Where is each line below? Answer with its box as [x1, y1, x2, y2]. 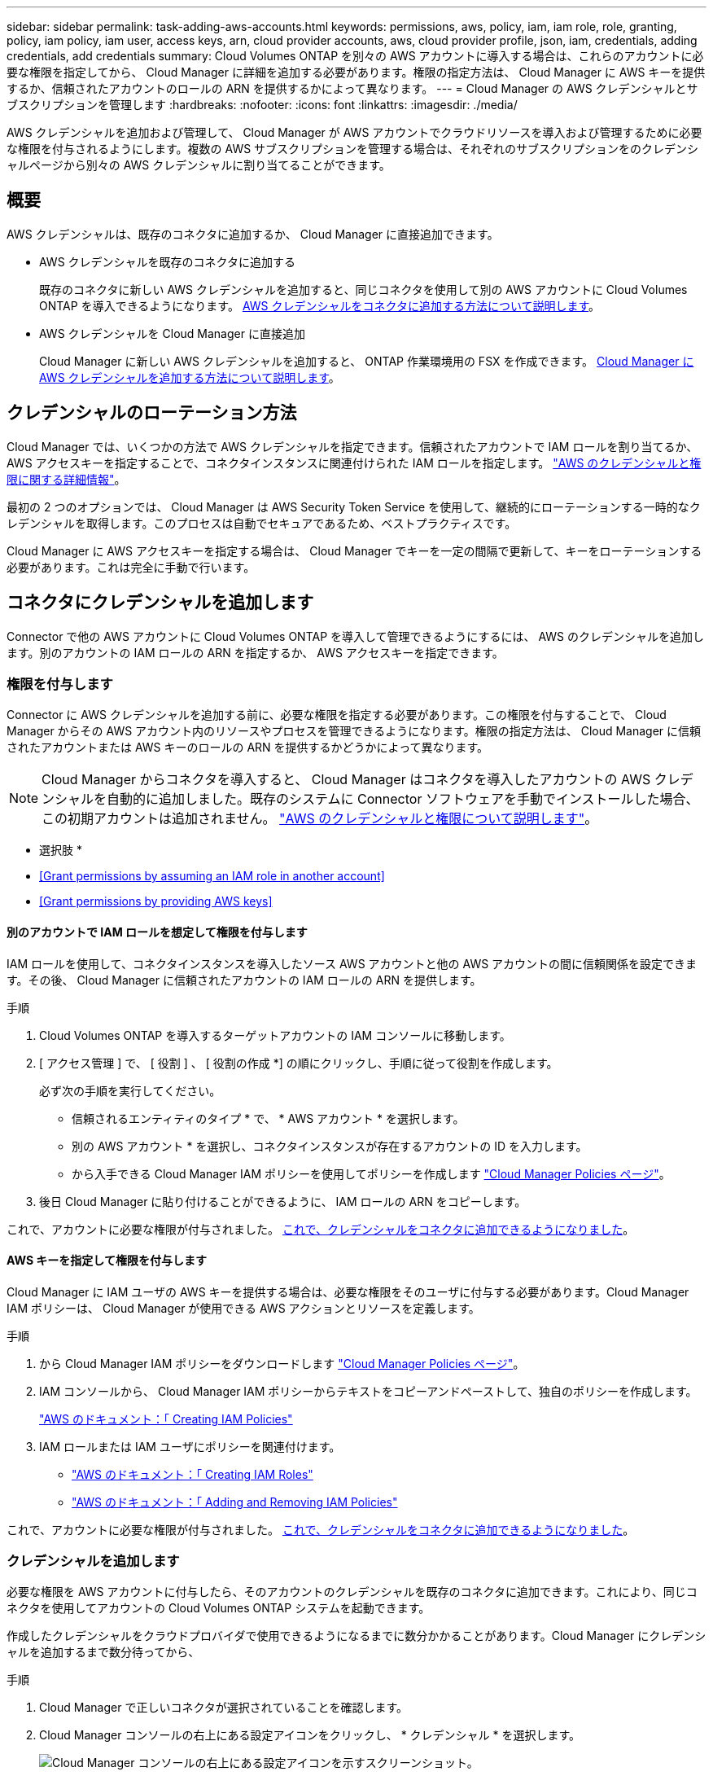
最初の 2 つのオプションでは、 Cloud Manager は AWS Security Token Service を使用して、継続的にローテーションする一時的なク [7, 499, 701, 514]
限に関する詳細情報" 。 [7, 471, 126, 486]
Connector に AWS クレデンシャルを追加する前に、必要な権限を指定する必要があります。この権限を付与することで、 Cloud [7, 708, 667, 722]
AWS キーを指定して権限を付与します [7, 1253, 207, 1268]
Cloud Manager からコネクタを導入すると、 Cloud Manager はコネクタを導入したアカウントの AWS [42, 771, 651, 788]
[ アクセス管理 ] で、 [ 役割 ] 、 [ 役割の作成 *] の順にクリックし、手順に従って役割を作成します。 [39, 1055, 558, 1070]
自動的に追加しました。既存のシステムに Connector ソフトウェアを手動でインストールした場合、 [107, 791, 699, 808]
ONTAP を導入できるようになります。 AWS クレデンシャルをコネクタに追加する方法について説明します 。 [39, 298, 601, 313]
